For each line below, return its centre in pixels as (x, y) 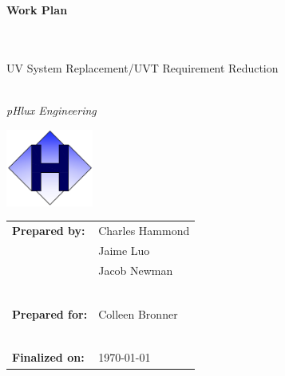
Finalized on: (48, 357)
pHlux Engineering (51, 110)
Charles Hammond (144, 230)
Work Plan (37, 10)
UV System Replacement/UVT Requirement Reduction (142, 67)
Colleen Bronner (138, 313)
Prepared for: (50, 313)
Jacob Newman (136, 270)
